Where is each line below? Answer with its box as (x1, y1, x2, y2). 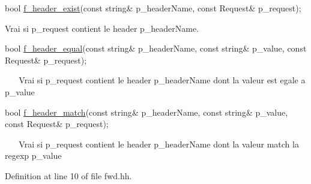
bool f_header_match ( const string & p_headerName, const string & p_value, (5, 105, 288, 118)
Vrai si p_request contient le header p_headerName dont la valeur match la (19, 137, 299, 150)
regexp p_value (5, 149, 62, 162)
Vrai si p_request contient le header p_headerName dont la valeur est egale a (19, 74, 306, 86)
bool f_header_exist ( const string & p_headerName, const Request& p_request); (5, 2, 301, 14)
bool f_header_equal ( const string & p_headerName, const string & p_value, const (5, 42, 307, 55)
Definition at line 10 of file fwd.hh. (5, 169, 132, 182)
